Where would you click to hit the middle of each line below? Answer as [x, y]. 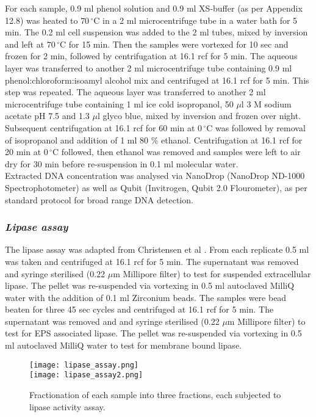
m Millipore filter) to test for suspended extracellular [212, 273]
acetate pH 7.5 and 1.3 [47, 116]
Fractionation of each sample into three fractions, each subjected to [155, 394]
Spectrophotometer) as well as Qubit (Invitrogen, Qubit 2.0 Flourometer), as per [156, 187]
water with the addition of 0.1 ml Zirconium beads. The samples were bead [146, 297]
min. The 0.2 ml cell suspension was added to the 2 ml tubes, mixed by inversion [156, 32]
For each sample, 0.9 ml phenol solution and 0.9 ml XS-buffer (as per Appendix [154, 8]
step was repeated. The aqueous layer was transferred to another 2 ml [135, 92]
